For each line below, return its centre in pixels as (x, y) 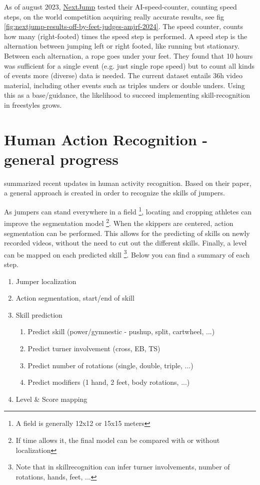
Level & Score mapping (51, 399)
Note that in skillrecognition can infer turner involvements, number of (123, 467)
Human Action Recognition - (106, 139)
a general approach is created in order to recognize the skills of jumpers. (114, 193)
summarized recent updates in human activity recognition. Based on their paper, (128, 183)
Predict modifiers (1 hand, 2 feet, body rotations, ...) (109, 382)
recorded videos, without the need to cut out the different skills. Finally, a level (125, 243)
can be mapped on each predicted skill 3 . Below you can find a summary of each (127, 254)
